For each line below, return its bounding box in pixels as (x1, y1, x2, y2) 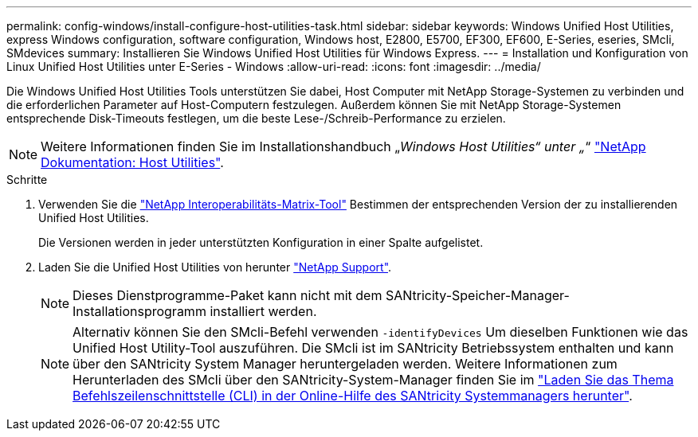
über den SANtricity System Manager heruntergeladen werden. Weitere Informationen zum (73, 356, 618, 372)
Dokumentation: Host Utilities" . (41, 154, 224, 170)
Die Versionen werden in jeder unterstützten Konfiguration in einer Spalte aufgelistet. (38, 236, 484, 249)
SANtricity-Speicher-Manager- (385, 287, 570, 303)
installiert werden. (210, 303, 317, 319)
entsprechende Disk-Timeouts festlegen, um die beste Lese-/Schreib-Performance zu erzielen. (6, 111, 506, 125)
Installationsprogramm (73, 303, 206, 319)
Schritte (6, 173, 48, 186)
